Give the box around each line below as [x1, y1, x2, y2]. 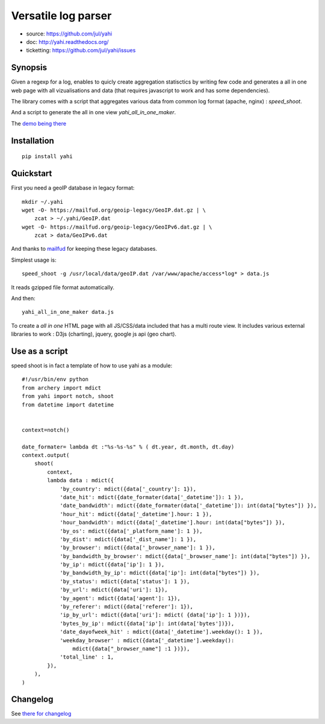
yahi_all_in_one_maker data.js [22, 308, 114, 316]
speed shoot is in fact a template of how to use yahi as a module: [11, 362, 173, 369]
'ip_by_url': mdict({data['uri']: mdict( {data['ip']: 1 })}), [60, 612, 250, 619]
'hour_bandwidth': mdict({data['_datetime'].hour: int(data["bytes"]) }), [60, 519, 285, 526]
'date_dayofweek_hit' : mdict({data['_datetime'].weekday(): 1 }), [60, 628, 263, 636]
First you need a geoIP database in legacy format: [11, 184, 135, 192]
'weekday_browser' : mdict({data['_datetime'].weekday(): [60, 637, 235, 643]
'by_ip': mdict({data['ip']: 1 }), [60, 561, 165, 568]
